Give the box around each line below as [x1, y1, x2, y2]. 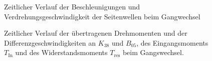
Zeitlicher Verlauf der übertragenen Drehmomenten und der [4, 28, 187, 38]
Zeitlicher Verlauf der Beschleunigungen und [4, 1, 140, 11]
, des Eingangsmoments [136, 37, 208, 48]
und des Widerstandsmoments [15, 47, 108, 58]
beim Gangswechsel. [122, 47, 184, 58]
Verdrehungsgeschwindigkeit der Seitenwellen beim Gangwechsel [4, 11, 200, 21]
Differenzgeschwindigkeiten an [4, 37, 96, 48]
